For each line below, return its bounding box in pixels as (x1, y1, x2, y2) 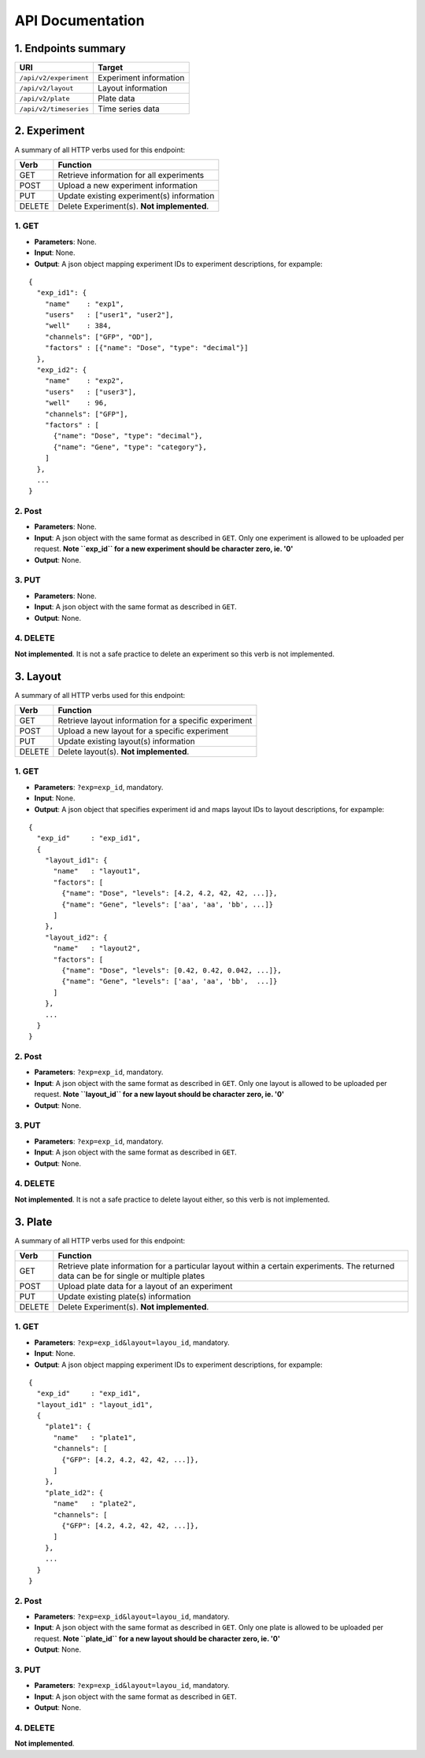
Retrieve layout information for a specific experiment (57, 715, 253, 726)
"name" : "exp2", (44, 376, 124, 386)
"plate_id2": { (44, 1488, 104, 1497)
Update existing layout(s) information (57, 736, 196, 747)
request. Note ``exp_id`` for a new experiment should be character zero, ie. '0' (34, 544, 294, 554)
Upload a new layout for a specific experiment (57, 725, 229, 736)
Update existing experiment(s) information (57, 190, 215, 201)
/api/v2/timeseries (19, 105, 90, 113)
